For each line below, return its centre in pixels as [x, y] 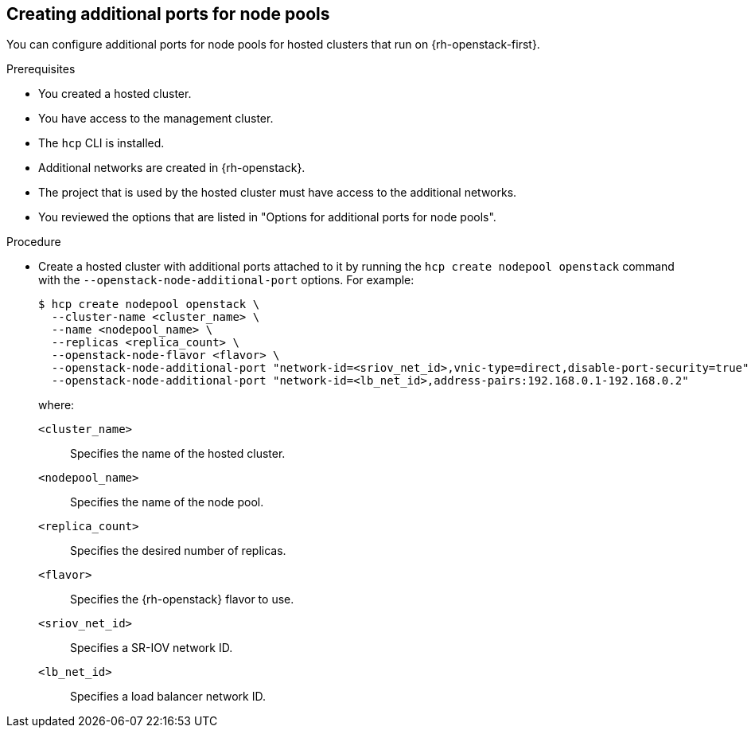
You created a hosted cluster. [115, 94]
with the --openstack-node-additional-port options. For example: [226, 280]
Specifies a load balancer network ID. [168, 697]
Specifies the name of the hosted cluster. [178, 454]
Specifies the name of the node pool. [167, 502]
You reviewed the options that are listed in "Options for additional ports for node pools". [267, 217]
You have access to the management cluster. [156, 119]
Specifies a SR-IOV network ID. [152, 648]
